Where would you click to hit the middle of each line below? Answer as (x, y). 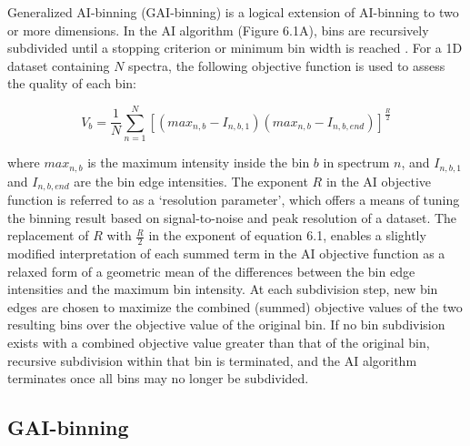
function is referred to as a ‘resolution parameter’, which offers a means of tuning (234, 199)
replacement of (48, 235)
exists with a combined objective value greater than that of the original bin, (219, 342)
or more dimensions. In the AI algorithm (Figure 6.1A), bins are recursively (218, 30)
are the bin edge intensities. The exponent (191, 181)
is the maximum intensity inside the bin (199, 162)
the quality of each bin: (72, 83)
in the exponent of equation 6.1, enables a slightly (287, 235)
